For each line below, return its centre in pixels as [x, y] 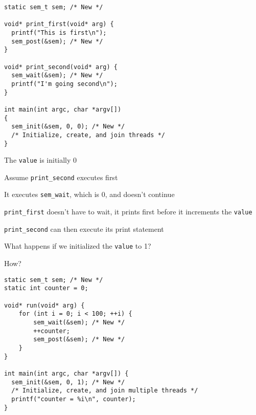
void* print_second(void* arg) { [61, 67]
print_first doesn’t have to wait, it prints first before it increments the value [128, 212]
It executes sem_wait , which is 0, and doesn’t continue [89, 194]
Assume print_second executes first [61, 177]
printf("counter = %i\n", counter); [74, 399]
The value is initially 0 [41, 160]
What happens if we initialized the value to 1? [78, 246]
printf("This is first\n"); [59, 32]
